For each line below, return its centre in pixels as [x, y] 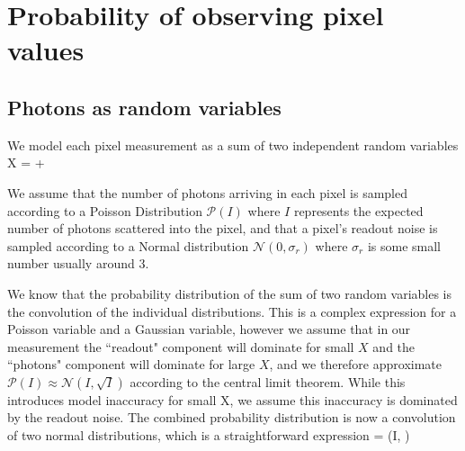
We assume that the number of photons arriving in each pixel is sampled [208, 192]
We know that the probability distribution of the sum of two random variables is [230, 293]
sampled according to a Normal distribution [128, 245]
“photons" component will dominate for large [131, 364]
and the [394, 346]
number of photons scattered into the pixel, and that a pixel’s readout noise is [223, 228]
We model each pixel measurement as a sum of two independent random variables [233, 144]
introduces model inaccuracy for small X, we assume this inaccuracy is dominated [232, 399]
